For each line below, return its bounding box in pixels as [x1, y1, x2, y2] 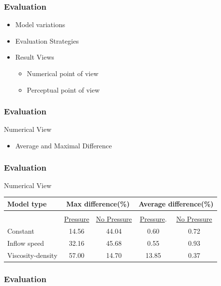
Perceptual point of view [27, 84, 100, 95]
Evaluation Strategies [15, 35, 79, 46]
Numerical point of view [27, 68, 99, 78]
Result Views [15, 52, 54, 62]
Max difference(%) [66, 198, 130, 208]
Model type [7, 198, 47, 208]
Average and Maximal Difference [15, 141, 112, 150]
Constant [7, 225, 34, 236]
